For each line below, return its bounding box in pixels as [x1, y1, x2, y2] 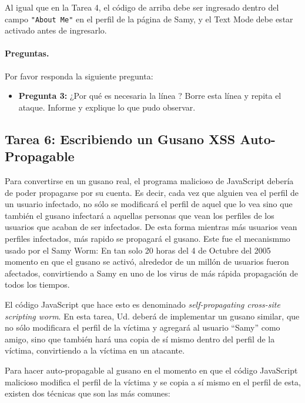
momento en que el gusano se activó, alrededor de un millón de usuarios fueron [5, 255, 289, 268]
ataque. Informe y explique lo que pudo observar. [18, 101, 196, 113]
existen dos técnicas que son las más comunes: [5, 387, 170, 399]
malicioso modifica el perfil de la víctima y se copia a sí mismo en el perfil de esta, [5, 375, 301, 388]
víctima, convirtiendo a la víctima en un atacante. [5, 344, 185, 357]
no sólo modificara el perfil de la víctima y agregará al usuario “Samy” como [5, 321, 280, 334]
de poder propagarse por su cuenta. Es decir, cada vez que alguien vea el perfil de [5, 186, 299, 198]
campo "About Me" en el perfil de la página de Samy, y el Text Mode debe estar [5, 12, 293, 25]
